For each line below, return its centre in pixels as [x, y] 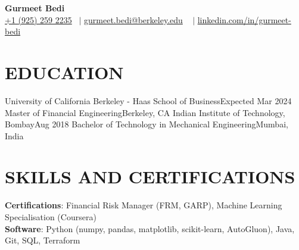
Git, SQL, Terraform [43, 240]
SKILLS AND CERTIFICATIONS [150, 176]
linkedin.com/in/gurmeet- [244, 19]
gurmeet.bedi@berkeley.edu [133, 19]
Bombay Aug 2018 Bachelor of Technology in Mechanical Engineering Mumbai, [147, 124]
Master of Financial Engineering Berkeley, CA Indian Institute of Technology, [145, 112]
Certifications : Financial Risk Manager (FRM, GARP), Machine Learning [144, 205]
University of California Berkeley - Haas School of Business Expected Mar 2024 [148, 100]
